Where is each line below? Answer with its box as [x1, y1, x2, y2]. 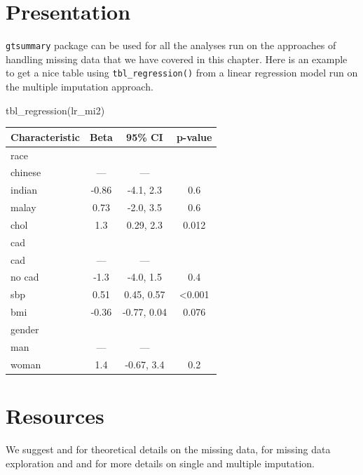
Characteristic [11, 129, 80, 144]
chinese [11, 165, 41, 180]
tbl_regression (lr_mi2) [6, 102, 105, 117]
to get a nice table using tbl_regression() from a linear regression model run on [6, 65, 358, 80]
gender [11, 322, 39, 336]
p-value [176, 129, 212, 144]
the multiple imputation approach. [6, 79, 153, 94]
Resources [6, 401, 104, 429]
